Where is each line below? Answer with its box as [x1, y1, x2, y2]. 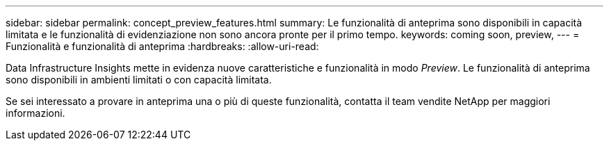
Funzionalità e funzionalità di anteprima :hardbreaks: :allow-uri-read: [6, 40, 319, 52]
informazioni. [6, 107, 65, 119]
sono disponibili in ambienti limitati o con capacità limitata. [6, 74, 272, 86]
